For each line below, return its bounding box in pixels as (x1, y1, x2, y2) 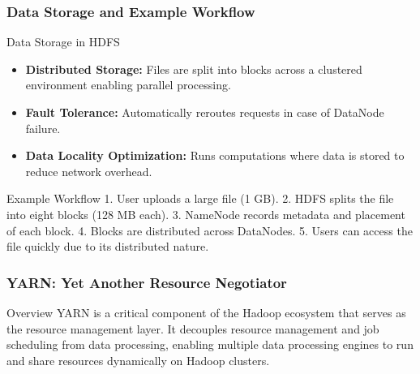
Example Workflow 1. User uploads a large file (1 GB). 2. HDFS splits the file (6, 190, 394, 207)
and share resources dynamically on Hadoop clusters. (6, 351, 270, 368)
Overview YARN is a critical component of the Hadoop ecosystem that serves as (6, 303, 406, 320)
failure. (25, 119, 61, 136)
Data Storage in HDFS (6, 33, 120, 50)
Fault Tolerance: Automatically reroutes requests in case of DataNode (25, 104, 384, 120)
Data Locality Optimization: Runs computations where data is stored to (25, 147, 405, 164)
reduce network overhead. (25, 162, 152, 179)
